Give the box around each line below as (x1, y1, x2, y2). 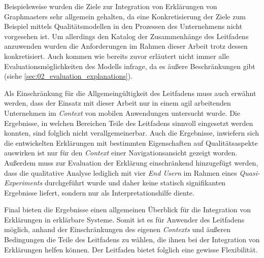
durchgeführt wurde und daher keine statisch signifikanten (44, 177, 226, 188)
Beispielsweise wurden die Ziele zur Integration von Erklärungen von (4, 1, 217, 11)
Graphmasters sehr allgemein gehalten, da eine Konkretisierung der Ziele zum (4, 11, 246, 21)
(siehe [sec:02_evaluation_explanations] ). (4, 71, 133, 81)
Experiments (4, 177, 43, 188)
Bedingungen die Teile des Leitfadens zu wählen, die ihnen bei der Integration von (4, 234, 260, 245)
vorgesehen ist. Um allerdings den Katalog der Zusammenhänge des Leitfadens (4, 30, 249, 41)
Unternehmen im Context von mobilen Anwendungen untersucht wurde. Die (4, 107, 240, 118)
